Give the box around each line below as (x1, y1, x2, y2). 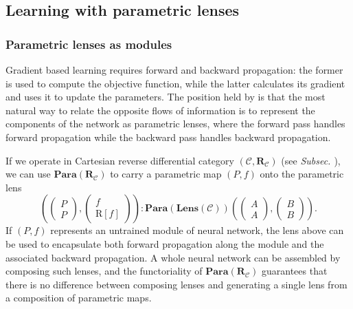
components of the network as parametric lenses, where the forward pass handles (5, 116, 345, 131)
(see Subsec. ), (281, 153, 341, 167)
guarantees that (261, 264, 328, 278)
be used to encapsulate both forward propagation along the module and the (5, 236, 324, 251)
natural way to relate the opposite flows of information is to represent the (5, 103, 315, 117)
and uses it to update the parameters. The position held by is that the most (5, 89, 326, 104)
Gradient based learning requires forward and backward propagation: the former (5, 63, 343, 76)
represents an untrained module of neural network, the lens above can (50, 223, 344, 237)
